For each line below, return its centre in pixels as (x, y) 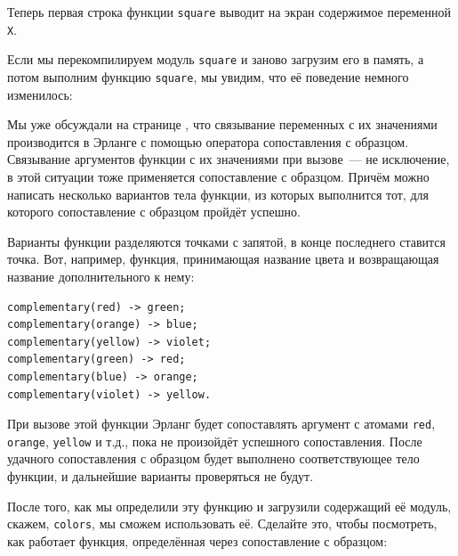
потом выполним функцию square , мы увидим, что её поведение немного (208, 76)
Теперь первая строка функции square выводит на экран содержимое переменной (229, 12)
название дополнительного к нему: (101, 276)
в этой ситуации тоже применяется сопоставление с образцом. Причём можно (218, 176)
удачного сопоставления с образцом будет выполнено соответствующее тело (213, 458)
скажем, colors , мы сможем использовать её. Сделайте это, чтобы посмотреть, (222, 523)
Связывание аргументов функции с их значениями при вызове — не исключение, (229, 159)
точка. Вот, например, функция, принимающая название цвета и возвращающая (223, 259)
